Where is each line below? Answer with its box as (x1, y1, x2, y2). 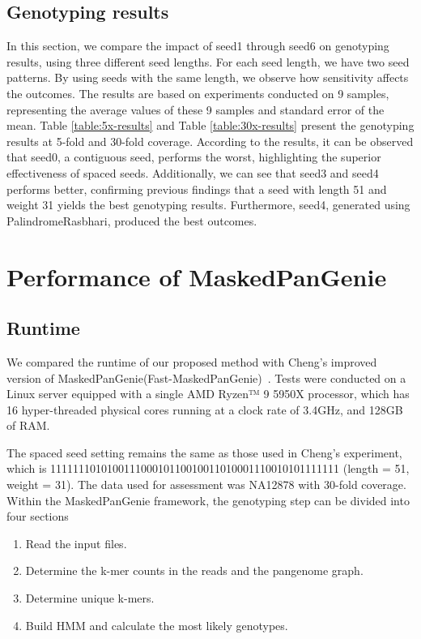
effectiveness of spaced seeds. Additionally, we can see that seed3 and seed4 (6, 164, 379, 181)
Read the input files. (25, 534, 127, 551)
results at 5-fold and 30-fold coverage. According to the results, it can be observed (6, 132, 414, 149)
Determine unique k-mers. (25, 590, 155, 607)
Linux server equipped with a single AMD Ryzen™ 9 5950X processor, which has (6, 385, 410, 402)
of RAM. (6, 417, 50, 434)
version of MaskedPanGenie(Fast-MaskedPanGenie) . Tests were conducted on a (6, 369, 406, 386)
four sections (6, 508, 69, 525)
